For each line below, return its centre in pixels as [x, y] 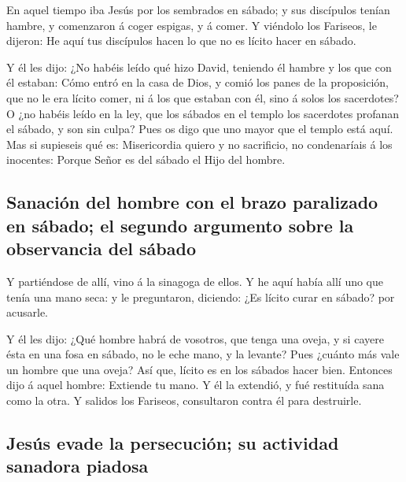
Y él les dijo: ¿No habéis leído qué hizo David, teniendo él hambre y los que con [199, 67]
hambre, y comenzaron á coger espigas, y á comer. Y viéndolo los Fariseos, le [192, 25]
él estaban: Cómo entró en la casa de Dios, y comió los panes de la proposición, [198, 82]
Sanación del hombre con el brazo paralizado [192, 202]
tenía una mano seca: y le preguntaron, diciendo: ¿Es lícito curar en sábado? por [201, 297]
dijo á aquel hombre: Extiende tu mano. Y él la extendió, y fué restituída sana [196, 385]
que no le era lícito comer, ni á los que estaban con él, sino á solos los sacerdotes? [203, 97]
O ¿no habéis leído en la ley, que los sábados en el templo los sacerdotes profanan [203, 113]
